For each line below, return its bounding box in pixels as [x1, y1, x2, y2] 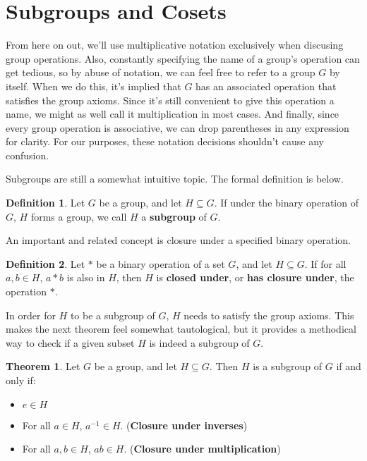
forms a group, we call [30, 209, 127, 223]
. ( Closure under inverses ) [120, 417, 248, 432]
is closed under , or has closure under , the [156, 270, 354, 285]
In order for [6, 307, 56, 322]
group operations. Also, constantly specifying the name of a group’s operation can [6, 51, 360, 66]
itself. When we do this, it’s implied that [6, 78, 181, 93]
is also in [66, 270, 105, 285]
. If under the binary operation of [214, 195, 359, 210]
